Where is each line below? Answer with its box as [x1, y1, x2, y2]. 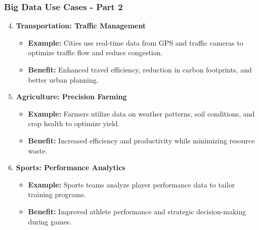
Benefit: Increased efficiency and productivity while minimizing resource [28, 135, 255, 145]
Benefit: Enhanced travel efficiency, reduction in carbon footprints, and [28, 64, 252, 74]
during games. [28, 216, 72, 226]
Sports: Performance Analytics [16, 162, 125, 173]
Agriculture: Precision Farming [16, 91, 127, 102]
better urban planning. [28, 74, 99, 85]
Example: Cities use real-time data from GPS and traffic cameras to [28, 37, 243, 48]
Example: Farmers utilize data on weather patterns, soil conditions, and [28, 108, 255, 119]
